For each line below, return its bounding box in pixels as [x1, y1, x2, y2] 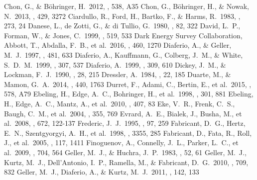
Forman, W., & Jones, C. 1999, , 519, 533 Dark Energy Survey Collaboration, [4, 30, 243, 40]
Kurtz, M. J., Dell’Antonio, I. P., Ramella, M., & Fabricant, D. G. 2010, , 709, [4, 157, 249, 167]
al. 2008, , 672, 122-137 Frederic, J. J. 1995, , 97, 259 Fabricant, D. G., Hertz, [4, 118, 246, 128]
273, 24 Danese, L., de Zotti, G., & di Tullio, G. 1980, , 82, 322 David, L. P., [4, 20, 241, 31]
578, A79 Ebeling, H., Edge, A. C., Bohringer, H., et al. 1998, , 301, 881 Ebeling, [4, 89, 254, 99]
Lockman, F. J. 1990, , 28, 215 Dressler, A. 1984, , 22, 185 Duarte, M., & [4, 69, 231, 80]
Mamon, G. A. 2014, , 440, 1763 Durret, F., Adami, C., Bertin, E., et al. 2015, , [4, 79, 252, 89]
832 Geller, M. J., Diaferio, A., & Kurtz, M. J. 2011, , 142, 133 [4, 167, 199, 177]
